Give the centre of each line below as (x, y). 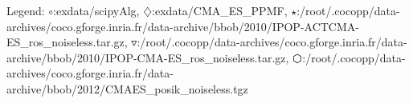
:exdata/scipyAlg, (96, 10)
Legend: (26, 10)
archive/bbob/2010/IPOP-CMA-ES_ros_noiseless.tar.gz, (148, 57)
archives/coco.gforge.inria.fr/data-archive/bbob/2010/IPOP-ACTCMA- (183, 26)
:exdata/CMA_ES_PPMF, (220, 10)
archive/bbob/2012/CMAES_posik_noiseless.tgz (127, 88)
